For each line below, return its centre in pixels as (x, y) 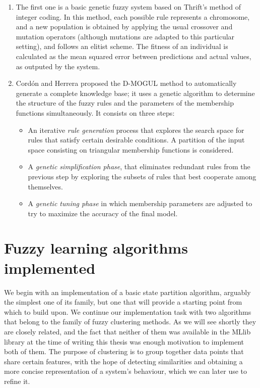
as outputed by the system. (58, 66)
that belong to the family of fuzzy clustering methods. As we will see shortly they (130, 322)
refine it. (17, 381)
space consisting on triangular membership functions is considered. (131, 149)
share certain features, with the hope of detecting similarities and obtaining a (123, 361)
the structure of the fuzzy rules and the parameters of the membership (125, 103)
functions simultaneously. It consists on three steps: (95, 112)
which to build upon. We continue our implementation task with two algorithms (128, 311)
